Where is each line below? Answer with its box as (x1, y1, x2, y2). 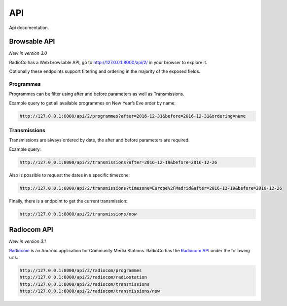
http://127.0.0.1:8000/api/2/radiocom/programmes (19, 268, 142, 273)
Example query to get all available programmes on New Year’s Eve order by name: (9, 100, 176, 106)
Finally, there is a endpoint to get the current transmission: (9, 198, 128, 204)
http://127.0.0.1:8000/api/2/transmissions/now (19, 211, 137, 217)
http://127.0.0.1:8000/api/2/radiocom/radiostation (19, 274, 147, 280)
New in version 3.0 (9, 50, 47, 56)
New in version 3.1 (9, 238, 46, 244)
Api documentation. (9, 25, 49, 31)
